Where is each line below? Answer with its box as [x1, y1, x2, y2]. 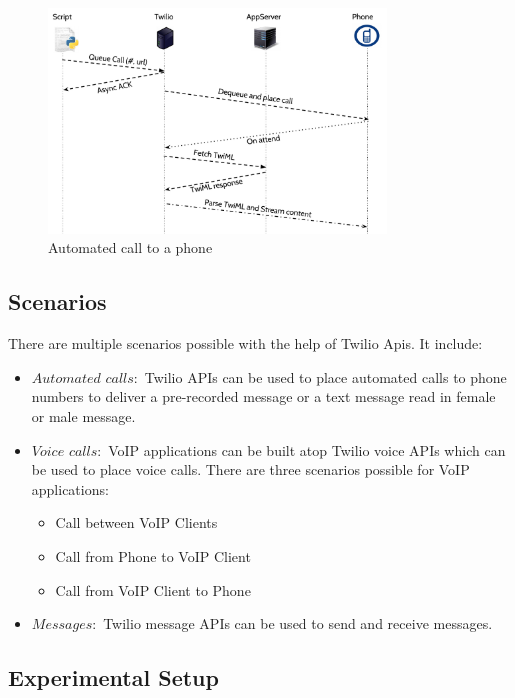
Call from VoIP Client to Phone [55, 579, 251, 600]
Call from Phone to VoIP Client [55, 546, 251, 567]
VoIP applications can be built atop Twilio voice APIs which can [108, 439, 506, 460]
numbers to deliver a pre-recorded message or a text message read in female [31, 386, 496, 407]
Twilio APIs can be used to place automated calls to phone [144, 366, 507, 387]
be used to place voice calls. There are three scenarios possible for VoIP [31, 459, 470, 480]
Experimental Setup [8, 662, 219, 693]
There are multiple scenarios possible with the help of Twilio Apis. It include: [8, 333, 483, 354]
